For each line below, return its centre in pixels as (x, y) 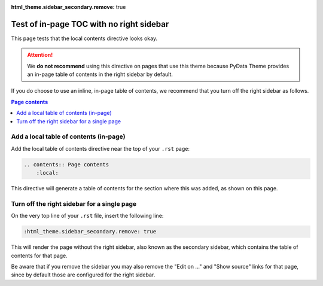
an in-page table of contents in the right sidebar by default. (100, 74)
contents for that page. (39, 255)
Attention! (40, 55)
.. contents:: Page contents (66, 164)
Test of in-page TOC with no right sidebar (90, 24)
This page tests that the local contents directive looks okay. (84, 38)
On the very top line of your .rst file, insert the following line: (87, 216)
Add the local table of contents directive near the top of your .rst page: (100, 148)
